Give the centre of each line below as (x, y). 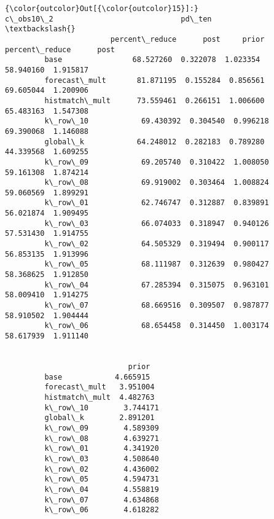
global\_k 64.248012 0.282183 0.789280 (155, 142)
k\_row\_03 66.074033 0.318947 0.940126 (157, 223)
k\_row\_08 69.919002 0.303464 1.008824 (157, 183)
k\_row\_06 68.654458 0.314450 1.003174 (157, 326)
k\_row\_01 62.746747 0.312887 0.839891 (157, 203)
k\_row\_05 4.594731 (102, 479)
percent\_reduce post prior (187, 39)
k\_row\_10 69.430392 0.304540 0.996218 (157, 121)
